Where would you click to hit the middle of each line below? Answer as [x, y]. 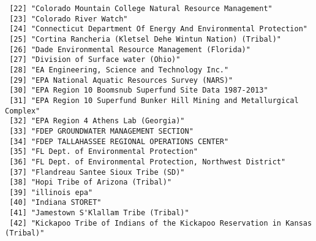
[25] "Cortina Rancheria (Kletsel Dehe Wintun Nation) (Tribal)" [145, 39]
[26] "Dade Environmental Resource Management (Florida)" [130, 49]
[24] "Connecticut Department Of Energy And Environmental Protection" [158, 29]
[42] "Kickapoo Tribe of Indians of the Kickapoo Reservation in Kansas [161, 223]
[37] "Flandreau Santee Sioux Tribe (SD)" [97, 172]
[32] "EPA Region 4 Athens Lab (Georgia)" [97, 121]
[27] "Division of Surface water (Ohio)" [95, 60]
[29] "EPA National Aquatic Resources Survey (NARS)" [121, 80]
